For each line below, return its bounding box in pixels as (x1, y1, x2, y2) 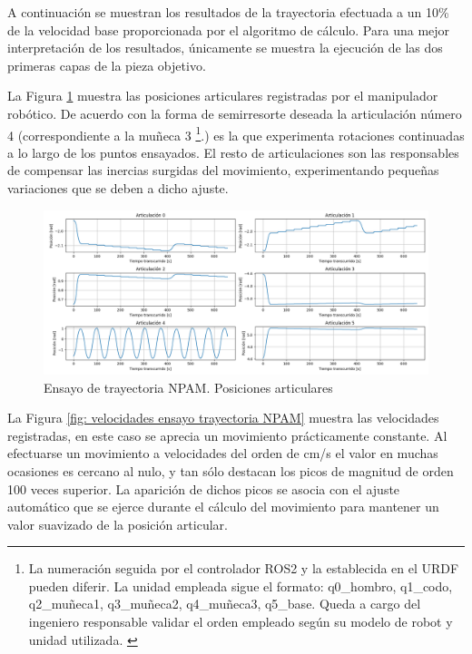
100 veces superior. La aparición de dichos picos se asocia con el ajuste (7, 479, 400, 498)
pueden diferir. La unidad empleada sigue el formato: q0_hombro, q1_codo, (28, 576, 453, 595)
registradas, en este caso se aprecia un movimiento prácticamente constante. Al (7, 425, 447, 444)
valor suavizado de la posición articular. (7, 514, 228, 533)
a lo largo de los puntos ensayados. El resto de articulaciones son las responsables (7, 142, 459, 161)
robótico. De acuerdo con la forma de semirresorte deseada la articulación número (7, 103, 462, 122)
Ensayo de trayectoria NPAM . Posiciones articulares (44, 377, 333, 396)
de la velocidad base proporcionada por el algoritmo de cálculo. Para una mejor (7, 20, 450, 39)
